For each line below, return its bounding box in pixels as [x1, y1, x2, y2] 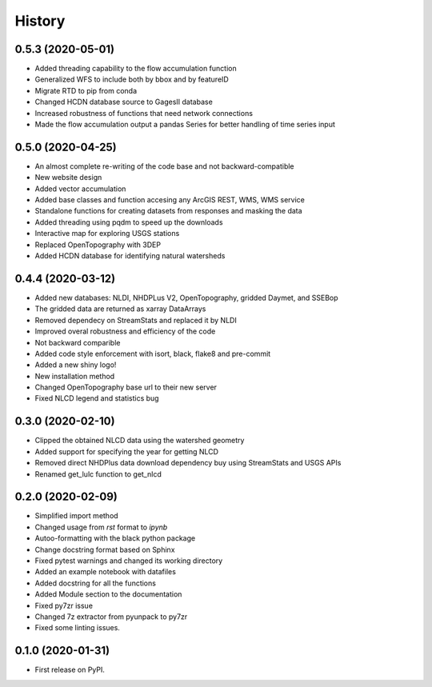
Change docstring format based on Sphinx [34, 545, 175, 554]
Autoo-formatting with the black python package [34, 533, 196, 543]
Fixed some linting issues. [34, 623, 120, 633]
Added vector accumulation [34, 184, 126, 194]
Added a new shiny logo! [34, 360, 117, 369]
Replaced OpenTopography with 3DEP [34, 240, 162, 250]
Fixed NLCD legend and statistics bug [34, 393, 159, 403]
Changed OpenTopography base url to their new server [34, 382, 218, 392]
